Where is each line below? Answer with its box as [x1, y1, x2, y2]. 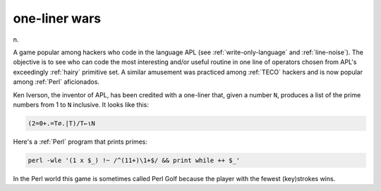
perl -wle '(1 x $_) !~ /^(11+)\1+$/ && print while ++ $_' [28, 156, 241, 164]
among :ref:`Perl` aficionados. [13, 78, 100, 86]
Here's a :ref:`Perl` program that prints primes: [13, 137, 148, 146]
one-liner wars [13, 11, 102, 26]
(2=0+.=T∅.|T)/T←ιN [28, 119, 95, 127]
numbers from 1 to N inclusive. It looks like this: [13, 100, 150, 109]
